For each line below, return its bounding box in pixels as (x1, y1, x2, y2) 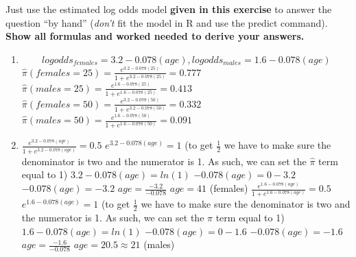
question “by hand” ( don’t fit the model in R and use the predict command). (5, 15, 328, 29)
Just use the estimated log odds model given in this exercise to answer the (5, 2, 332, 16)
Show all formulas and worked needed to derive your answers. (5, 29, 305, 43)
